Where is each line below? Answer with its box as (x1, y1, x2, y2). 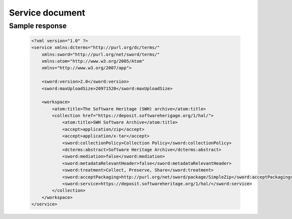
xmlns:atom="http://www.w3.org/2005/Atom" (41, 58, 145, 64)
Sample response (9, 21, 67, 30)
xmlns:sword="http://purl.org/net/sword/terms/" (41, 52, 160, 57)
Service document (9, 7, 85, 18)
